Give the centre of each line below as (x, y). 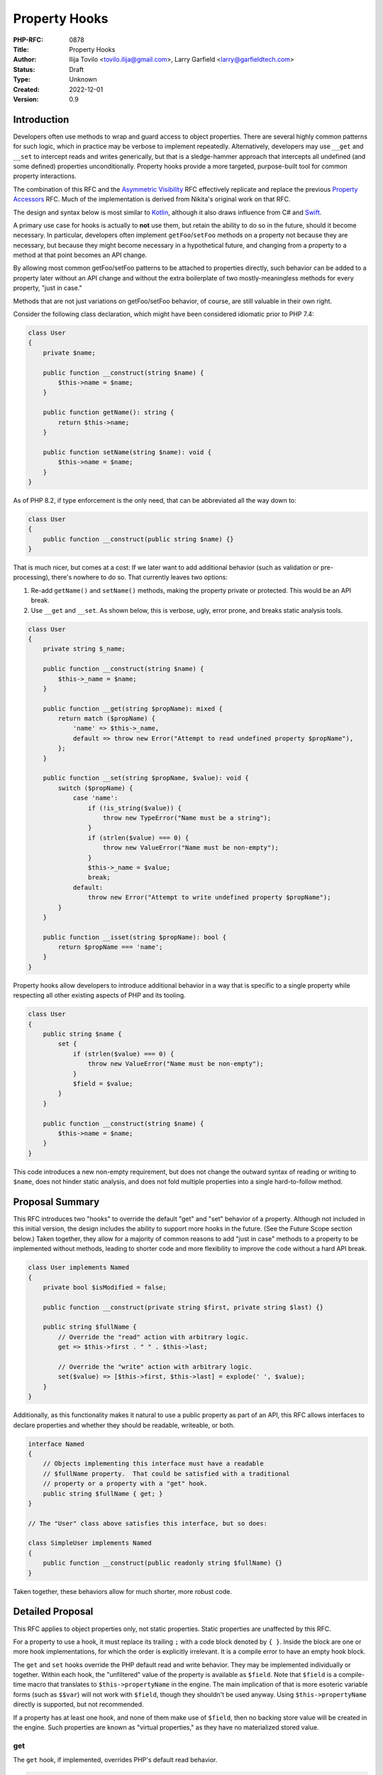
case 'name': (95, 798)
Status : (24, 69)
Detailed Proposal (53, 1612)
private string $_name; (84, 649)
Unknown (83, 80)
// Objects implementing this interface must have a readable (153, 1464)
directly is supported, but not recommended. (79, 1705)
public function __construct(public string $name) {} (138, 539)
